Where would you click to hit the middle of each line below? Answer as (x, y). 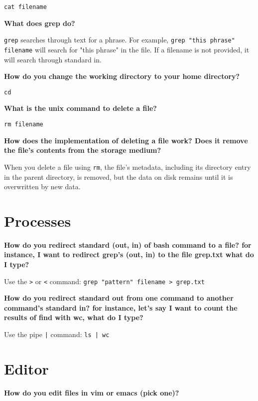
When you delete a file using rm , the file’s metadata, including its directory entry (128, 167)
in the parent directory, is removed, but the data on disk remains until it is (119, 177)
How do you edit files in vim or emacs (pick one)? (92, 392)
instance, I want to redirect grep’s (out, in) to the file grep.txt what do (129, 254)
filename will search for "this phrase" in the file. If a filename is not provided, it (127, 49)
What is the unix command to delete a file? (80, 108)
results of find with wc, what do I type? (74, 317)
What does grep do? (40, 23)
